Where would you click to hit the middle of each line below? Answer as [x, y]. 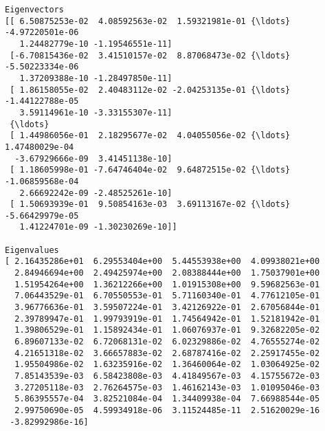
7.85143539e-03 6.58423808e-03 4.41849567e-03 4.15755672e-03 [167, 376]
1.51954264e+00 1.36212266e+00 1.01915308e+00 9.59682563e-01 [167, 284]
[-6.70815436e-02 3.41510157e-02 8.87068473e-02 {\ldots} [150, 55]
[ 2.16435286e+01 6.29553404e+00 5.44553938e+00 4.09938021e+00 [162, 262]
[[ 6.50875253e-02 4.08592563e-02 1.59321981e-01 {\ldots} [148, 21]
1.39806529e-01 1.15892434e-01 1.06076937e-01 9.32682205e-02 [167, 330]
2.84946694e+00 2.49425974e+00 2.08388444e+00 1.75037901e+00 [167, 273]
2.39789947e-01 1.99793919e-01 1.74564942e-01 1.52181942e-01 [167, 319]
